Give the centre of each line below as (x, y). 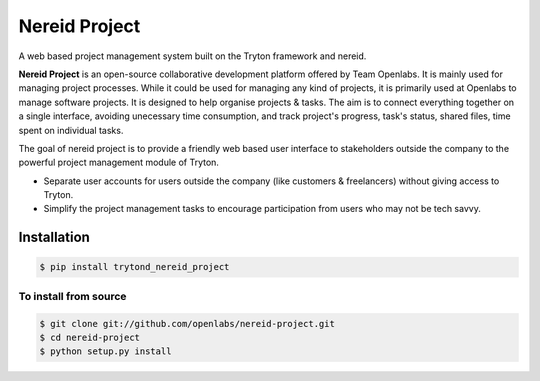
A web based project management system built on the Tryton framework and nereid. (192, 56)
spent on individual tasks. (71, 130)
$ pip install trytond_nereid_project (134, 267)
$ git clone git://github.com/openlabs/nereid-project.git (187, 323)
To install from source (72, 296)
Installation (54, 237)
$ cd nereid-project (89, 337)
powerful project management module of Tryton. (119, 162)
